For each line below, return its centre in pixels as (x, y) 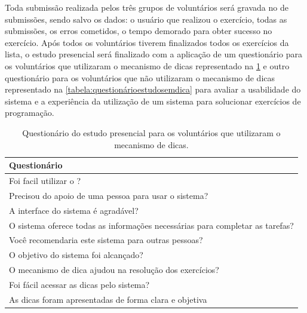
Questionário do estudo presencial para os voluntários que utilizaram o (151, 132)
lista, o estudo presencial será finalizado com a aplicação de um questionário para (153, 54)
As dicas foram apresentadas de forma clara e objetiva (108, 299)
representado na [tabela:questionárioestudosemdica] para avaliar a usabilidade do (153, 89)
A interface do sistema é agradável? (74, 210)
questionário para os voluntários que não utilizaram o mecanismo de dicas (140, 77)
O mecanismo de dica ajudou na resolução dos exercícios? (114, 270)
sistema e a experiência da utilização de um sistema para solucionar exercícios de (153, 101)
